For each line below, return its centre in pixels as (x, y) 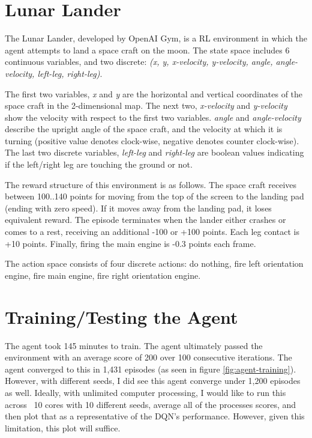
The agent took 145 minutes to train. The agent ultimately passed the (134, 345)
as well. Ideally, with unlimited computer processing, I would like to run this (145, 392)
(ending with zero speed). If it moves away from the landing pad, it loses (138, 208)
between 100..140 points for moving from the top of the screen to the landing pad (154, 196)
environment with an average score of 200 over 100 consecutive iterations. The (148, 357)
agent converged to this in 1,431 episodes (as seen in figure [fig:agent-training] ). (151, 369)
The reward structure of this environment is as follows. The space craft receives (151, 184)
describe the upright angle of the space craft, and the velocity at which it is (144, 129)
